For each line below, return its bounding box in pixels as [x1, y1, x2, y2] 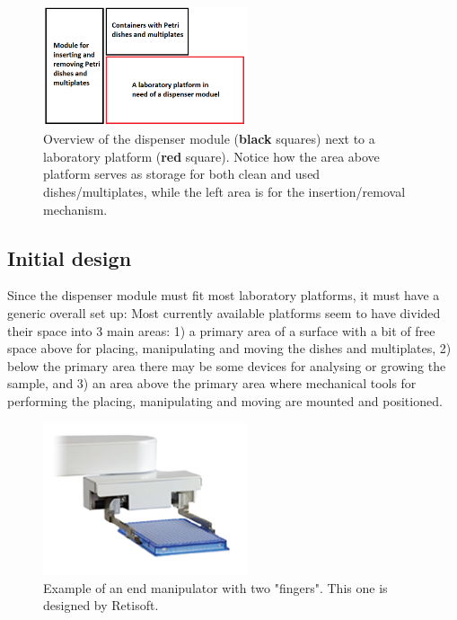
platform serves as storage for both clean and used [43, 164, 321, 183]
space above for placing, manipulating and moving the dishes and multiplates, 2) [7, 339, 452, 358]
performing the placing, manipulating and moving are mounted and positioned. [7, 392, 443, 411]
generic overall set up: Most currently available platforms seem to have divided [7, 304, 441, 323]
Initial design [7, 244, 132, 271]
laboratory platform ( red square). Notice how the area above [43, 146, 380, 165]
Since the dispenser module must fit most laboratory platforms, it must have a [7, 286, 440, 305]
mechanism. [43, 199, 108, 218]
